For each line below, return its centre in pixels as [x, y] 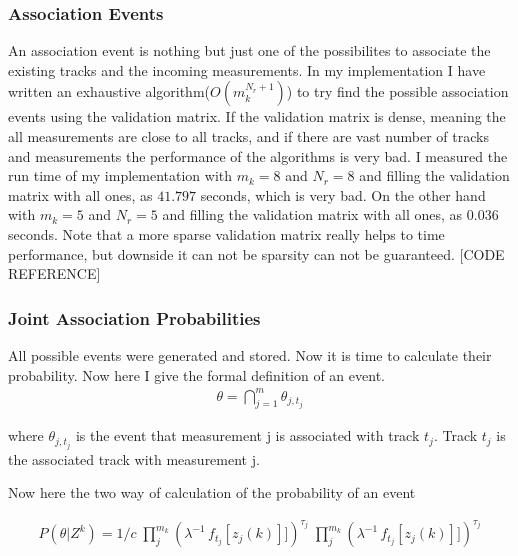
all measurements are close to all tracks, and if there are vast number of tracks [248, 136]
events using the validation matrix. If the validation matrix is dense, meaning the [257, 116]
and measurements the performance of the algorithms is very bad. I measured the [258, 155]
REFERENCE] [54, 273]
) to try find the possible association [397, 91]
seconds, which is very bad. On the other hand [343, 194]
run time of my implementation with [120, 175]
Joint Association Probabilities [134, 317]
